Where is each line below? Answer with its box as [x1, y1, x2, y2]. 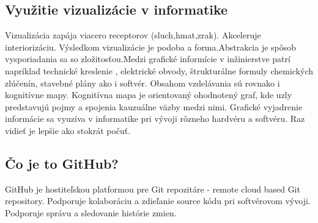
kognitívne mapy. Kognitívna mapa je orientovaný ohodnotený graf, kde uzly [5, 88, 292, 101]
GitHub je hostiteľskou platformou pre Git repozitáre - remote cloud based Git [5, 182, 300, 195]
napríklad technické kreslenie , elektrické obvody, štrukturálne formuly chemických [5, 64, 314, 77]
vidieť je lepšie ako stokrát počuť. [5, 124, 131, 136]
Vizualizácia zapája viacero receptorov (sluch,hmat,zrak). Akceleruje [5, 29, 261, 41]
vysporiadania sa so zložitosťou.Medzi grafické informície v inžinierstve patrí [5, 52, 290, 65]
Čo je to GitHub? [5, 154, 119, 172]
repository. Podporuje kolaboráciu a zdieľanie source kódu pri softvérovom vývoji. [5, 194, 311, 207]
